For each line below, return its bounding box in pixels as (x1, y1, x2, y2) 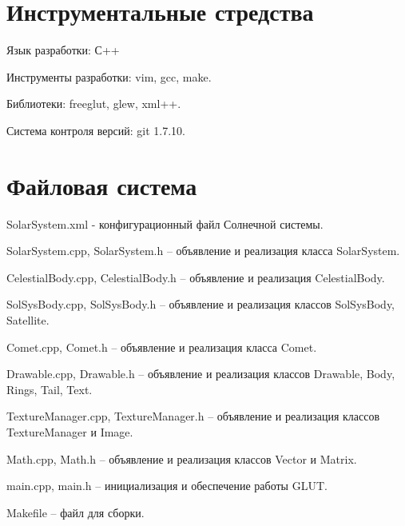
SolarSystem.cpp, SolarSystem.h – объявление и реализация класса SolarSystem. (6, 242, 400, 259)
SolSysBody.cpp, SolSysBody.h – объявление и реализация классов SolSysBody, (6, 296, 395, 313)
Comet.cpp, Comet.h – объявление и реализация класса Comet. (6, 338, 317, 355)
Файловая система (6, 169, 197, 201)
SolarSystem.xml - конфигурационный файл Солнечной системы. (6, 215, 324, 232)
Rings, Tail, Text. (6, 381, 93, 397)
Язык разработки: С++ (6, 42, 120, 58)
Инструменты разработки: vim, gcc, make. (6, 68, 212, 85)
